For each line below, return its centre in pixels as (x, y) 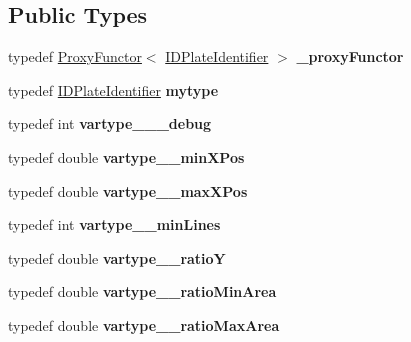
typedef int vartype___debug (110, 123)
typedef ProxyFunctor (75, 56)
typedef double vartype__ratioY (117, 257)
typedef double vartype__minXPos (126, 156)
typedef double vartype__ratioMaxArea (144, 324)
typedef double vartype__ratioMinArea (142, 291)
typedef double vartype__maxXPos (128, 190)
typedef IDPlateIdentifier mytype (113, 89)
